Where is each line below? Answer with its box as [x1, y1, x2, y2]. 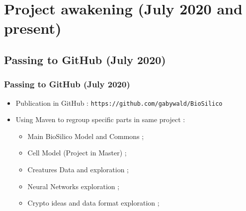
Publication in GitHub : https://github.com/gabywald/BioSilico [15, 97, 223, 108]
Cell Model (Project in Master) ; [27, 147, 127, 158]
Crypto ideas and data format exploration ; [27, 198, 160, 208]
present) [4, 18, 62, 38]
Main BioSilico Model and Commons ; [27, 131, 144, 141]
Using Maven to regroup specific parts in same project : [15, 114, 185, 125]
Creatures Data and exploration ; [27, 164, 129, 174]
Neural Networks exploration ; [27, 181, 120, 191]
